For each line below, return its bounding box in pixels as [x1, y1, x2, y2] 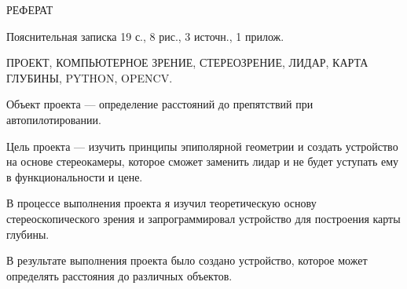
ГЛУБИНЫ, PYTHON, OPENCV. [6, 69, 173, 86]
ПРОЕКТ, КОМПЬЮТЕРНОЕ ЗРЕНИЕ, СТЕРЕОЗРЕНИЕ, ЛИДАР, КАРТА [6, 54, 368, 71]
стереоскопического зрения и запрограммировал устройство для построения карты [6, 210, 401, 226]
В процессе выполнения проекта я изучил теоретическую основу [6, 195, 317, 211]
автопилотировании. [6, 111, 101, 127]
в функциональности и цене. [6, 168, 143, 185]
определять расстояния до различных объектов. [6, 267, 233, 284]
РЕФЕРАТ [6, 2, 53, 17]
